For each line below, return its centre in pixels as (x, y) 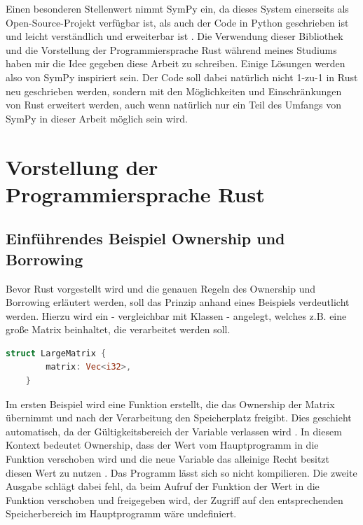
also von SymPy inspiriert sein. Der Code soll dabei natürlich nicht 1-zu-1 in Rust (182, 77)
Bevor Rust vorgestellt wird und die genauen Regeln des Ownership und (161, 288)
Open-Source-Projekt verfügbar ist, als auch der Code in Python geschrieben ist (177, 22)
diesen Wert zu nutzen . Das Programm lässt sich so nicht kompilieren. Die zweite (181, 472)
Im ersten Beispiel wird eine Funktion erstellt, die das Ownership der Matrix (170, 404)
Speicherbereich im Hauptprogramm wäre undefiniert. (121, 513)
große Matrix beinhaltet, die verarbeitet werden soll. (118, 329)
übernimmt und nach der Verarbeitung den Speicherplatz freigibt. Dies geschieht (179, 418)
